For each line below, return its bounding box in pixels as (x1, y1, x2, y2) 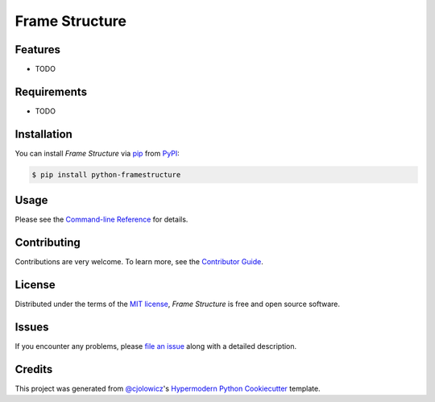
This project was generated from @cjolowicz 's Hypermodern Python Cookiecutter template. (14, 383, 321, 393)
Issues (14, 320, 49, 334)
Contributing (14, 236, 81, 250)
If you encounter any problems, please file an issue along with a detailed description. (14, 342, 297, 351)
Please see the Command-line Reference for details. (14, 214, 188, 225)
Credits (14, 363, 53, 376)
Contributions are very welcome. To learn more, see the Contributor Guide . (14, 257, 263, 267)
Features (14, 43, 60, 56)
